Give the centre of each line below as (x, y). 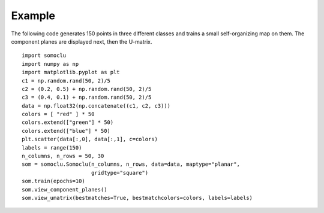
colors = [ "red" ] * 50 (58, 114)
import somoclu (44, 56)
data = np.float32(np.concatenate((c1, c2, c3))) (96, 106)
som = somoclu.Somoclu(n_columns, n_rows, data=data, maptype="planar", (131, 164)
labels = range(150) (52, 147)
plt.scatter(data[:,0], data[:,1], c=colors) (90, 139)
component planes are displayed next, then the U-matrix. (82, 41)
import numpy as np (50, 64)
